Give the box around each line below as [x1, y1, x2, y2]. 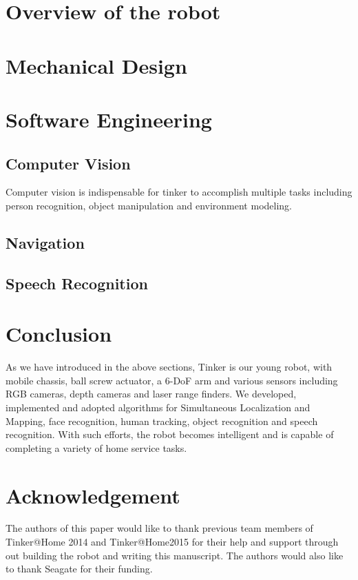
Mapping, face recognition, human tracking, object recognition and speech [6, 413, 318, 428]
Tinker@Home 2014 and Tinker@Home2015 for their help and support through [6, 535, 339, 549]
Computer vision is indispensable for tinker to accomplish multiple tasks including [6, 185, 352, 199]
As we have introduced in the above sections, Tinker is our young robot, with [6, 360, 333, 374]
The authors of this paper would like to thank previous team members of [6, 521, 313, 535]
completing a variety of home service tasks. [6, 440, 187, 455]
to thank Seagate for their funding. [6, 561, 153, 576]
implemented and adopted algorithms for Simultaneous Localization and [6, 400, 310, 414]
